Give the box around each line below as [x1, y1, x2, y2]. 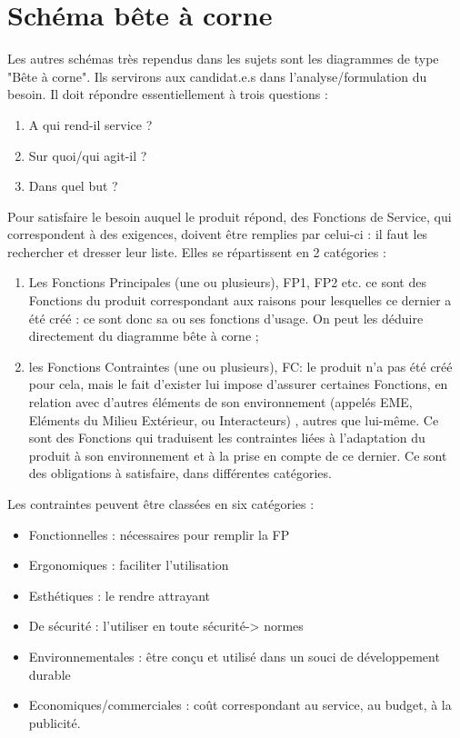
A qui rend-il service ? [28, 115, 153, 134]
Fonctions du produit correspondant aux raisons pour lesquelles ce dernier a [28, 291, 452, 310]
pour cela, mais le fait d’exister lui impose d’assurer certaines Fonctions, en [28, 374, 448, 394]
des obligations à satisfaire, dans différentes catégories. [28, 464, 332, 483]
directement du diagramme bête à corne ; [28, 326, 259, 345]
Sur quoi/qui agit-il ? [28, 145, 147, 165]
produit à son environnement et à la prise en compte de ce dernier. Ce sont [28, 445, 447, 464]
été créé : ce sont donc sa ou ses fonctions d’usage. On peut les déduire [28, 308, 424, 327]
